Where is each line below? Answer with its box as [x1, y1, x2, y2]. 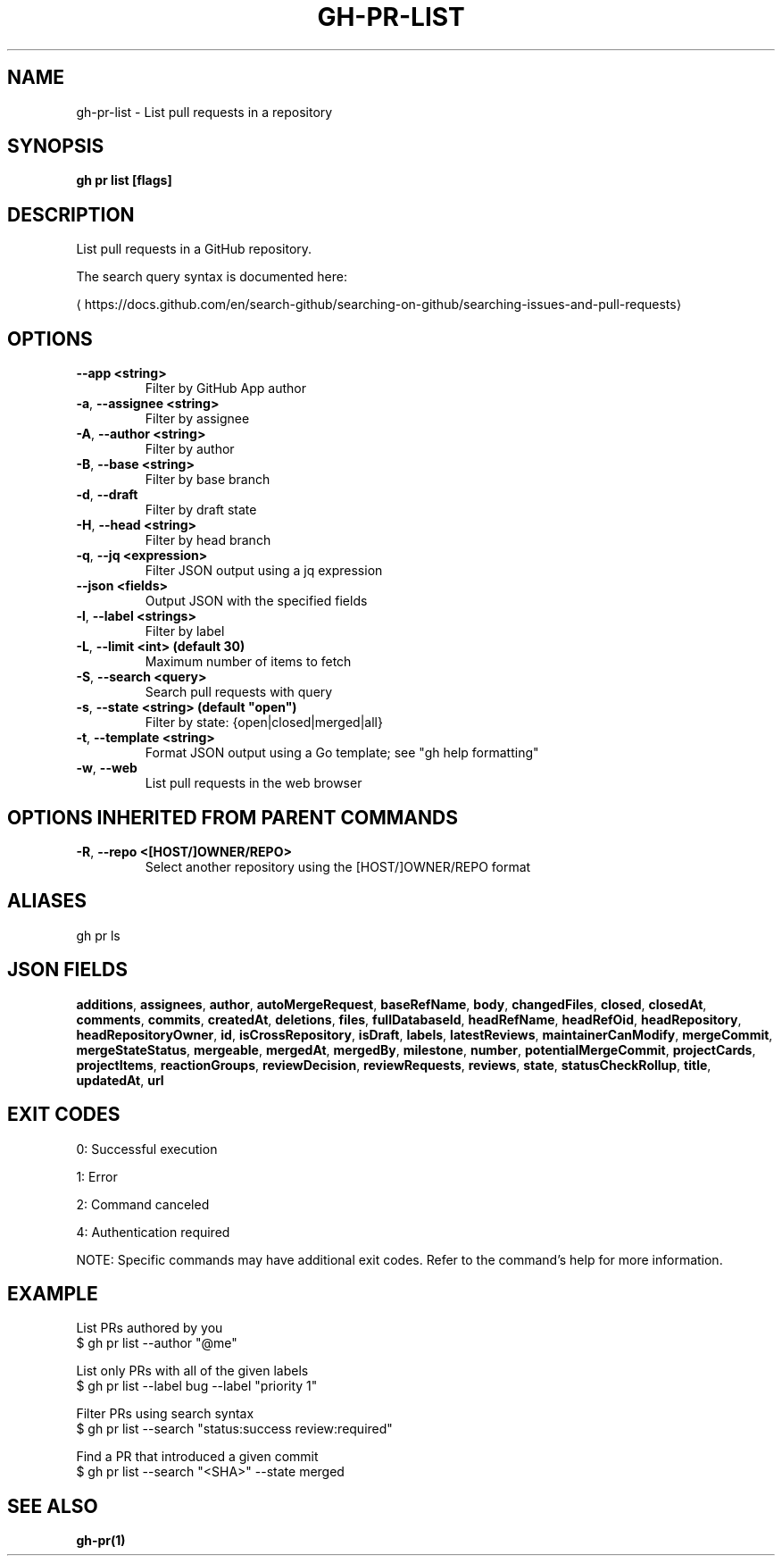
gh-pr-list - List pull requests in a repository [76, 104, 333, 120]
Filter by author [145, 441, 235, 457]
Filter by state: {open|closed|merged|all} [145, 715, 383, 731]
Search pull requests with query [145, 684, 333, 700]
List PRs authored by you [76, 1320, 223, 1336]
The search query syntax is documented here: [76, 269, 347, 285]
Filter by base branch [145, 472, 270, 488]
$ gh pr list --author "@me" [76, 1335, 237, 1351]
